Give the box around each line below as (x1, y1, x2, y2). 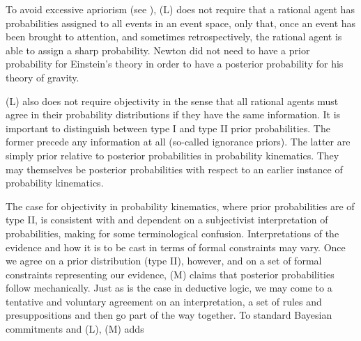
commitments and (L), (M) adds (6, 322, 144, 336)
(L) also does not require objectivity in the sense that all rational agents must (6, 93, 339, 108)
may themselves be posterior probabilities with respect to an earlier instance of (6, 161, 343, 176)
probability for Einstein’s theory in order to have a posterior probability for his (6, 56, 344, 71)
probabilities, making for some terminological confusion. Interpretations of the (6, 225, 339, 240)
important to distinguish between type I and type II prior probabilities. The (6, 120, 330, 135)
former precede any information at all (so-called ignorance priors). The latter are (6, 134, 351, 149)
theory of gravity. (6, 70, 79, 84)
